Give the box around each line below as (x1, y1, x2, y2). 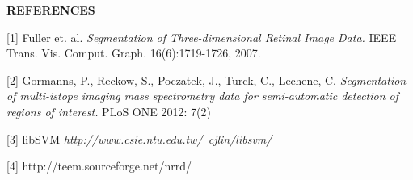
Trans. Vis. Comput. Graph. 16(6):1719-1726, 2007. (6, 44, 261, 61)
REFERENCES (6, 2, 95, 18)
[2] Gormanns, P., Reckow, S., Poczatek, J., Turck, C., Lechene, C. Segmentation (6, 71, 407, 88)
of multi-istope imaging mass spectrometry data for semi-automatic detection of (6, 87, 399, 104)
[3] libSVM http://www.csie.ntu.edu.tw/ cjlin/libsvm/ (6, 130, 272, 147)
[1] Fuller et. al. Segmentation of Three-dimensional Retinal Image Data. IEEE (6, 28, 397, 45)
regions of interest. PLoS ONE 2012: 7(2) (6, 103, 211, 119)
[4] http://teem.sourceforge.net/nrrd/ (6, 157, 192, 174)
